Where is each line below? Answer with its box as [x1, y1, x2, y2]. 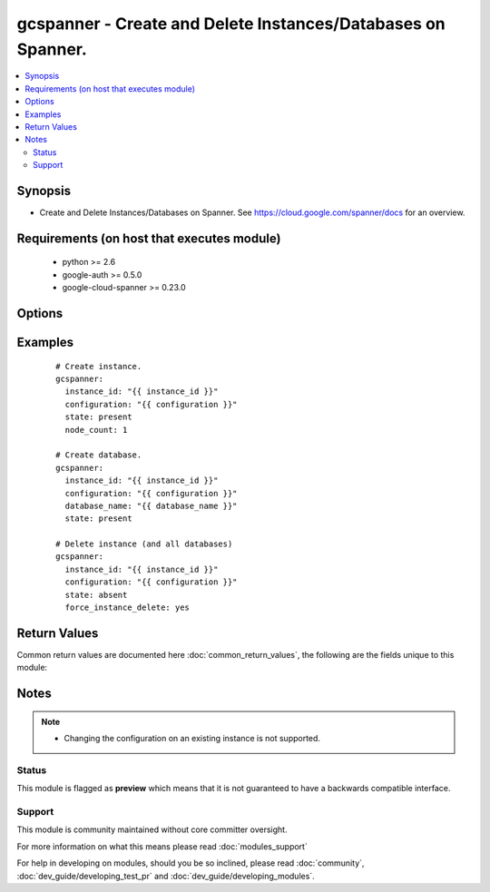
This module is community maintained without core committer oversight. [16, 824, 288, 835]
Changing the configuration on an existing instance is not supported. [64, 733, 321, 744]
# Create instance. [55, 361, 142, 371]
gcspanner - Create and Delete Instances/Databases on [16, 14, 446, 34]
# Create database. [55, 450, 142, 460]
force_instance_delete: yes [64, 603, 191, 613]
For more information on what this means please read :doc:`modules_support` [16, 840, 308, 852]
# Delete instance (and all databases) [55, 539, 233, 549]
